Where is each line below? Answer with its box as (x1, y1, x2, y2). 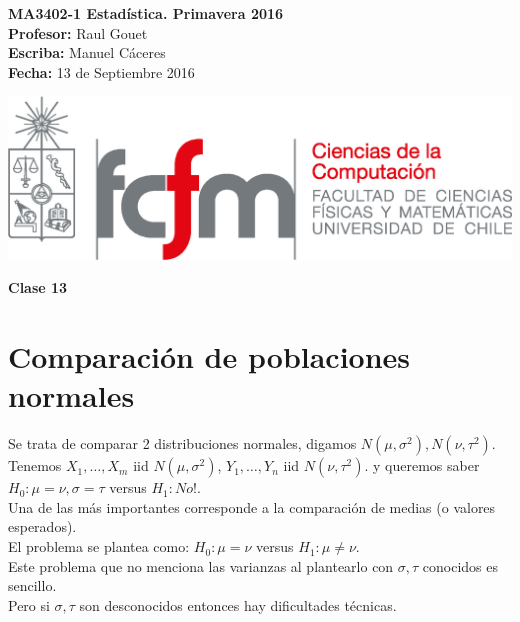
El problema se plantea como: (8, 536, 190, 557)
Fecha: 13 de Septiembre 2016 (8, 61, 195, 82)
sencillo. (8, 575, 57, 596)
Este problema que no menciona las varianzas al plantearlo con (8, 555, 394, 576)
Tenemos (8, 455, 62, 476)
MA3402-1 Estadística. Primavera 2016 (8, 3, 284, 23)
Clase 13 (8, 277, 68, 298)
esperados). (8, 516, 77, 537)
